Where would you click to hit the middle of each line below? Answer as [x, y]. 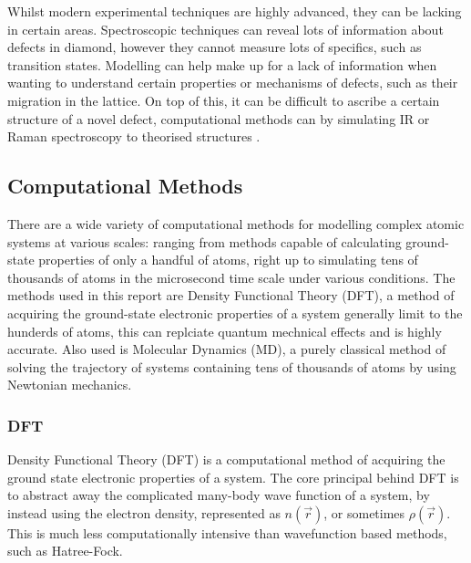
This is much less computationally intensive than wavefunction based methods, [227, 532]
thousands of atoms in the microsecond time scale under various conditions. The [231, 277]
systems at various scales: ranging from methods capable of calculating [205, 241]
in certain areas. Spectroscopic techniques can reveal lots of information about [225, 29]
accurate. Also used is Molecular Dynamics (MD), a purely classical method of [227, 349]
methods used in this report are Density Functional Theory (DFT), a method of [231, 295]
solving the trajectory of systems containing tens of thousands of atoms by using [232, 366]
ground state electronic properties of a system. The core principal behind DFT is [233, 477]
